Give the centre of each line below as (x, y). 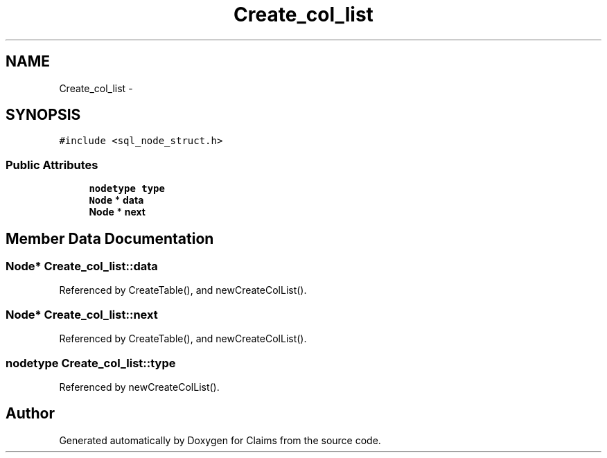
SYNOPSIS (43, 115)
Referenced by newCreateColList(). (139, 387)
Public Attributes (52, 165)
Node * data (116, 200)
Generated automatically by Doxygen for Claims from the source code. (220, 440)
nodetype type (127, 189)
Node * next (117, 212)
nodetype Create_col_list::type (91, 363)
